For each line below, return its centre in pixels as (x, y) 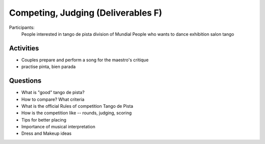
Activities (24, 48)
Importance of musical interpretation (58, 127)
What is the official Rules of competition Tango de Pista (77, 106)
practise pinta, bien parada (49, 67)
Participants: (22, 27)
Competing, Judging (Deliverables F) (86, 13)
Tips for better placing (44, 120)
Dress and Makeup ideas (47, 133)
